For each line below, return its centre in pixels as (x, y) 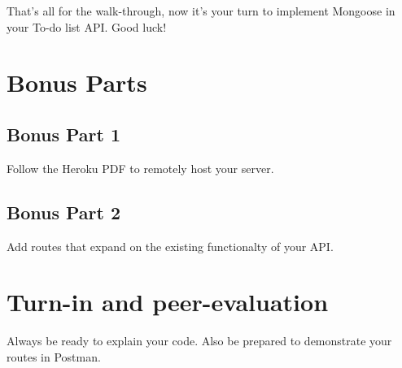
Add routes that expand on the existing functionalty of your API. (170, 246)
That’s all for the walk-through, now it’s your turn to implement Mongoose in (201, 11)
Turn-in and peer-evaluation (168, 302)
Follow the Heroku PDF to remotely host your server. (140, 168)
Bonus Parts (77, 82)
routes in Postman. (54, 356)
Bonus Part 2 (64, 212)
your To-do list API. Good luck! (87, 26)
